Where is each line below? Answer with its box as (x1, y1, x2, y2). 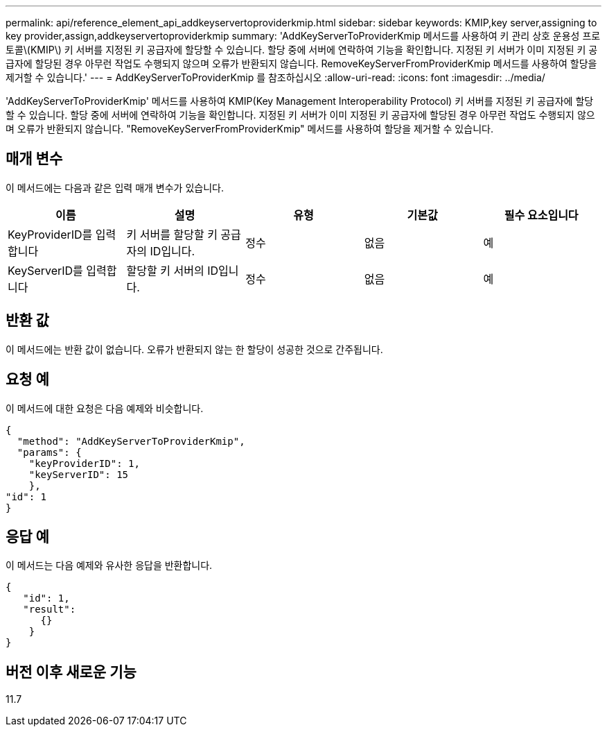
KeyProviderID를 (8, 227, 93, 241)
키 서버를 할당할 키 (126, 227, 218, 241)
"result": (23, 604, 76, 615)
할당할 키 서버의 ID (126, 263, 218, 278)
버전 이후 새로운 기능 (6, 663, 137, 681)
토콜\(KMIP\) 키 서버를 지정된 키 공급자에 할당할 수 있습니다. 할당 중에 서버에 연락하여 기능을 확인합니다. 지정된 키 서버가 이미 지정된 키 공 (6, 44, 598, 56)
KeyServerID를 (8, 263, 83, 278)
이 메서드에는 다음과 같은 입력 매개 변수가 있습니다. (6, 181, 224, 194)
